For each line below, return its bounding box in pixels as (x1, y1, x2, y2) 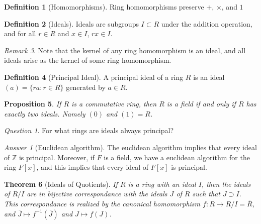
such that (192, 188, 220, 199)
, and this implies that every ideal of (36, 162, 149, 172)
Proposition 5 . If (4, 98, 61, 109)
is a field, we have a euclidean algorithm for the (104, 152, 250, 162)
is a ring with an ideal (128, 178, 196, 189)
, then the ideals (201, 178, 251, 189)
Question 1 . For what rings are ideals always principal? (4, 125, 174, 136)
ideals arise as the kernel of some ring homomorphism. (4, 55, 171, 65)
